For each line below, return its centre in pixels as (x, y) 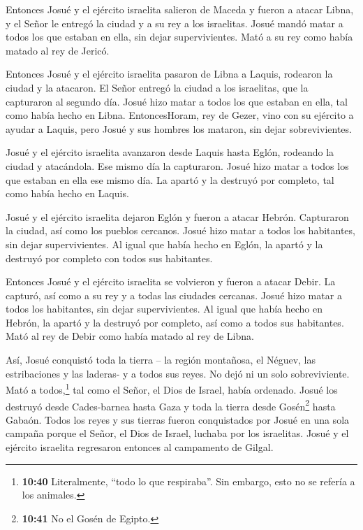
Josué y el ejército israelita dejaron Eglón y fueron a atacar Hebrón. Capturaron (177, 216)
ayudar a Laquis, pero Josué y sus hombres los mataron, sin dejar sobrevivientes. (179, 128)
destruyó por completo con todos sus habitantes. (109, 258)
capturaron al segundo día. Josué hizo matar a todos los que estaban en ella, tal (177, 101)
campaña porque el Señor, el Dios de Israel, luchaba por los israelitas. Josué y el (177, 433)
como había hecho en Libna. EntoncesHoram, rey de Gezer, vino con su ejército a (180, 115)
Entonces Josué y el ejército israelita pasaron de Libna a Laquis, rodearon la (169, 74)
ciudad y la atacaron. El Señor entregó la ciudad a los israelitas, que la (157, 87)
